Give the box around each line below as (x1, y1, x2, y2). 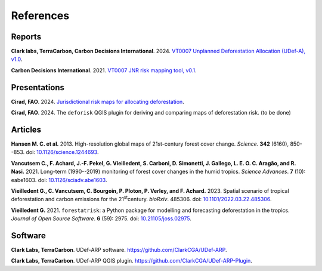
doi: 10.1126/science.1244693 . (26, 149, 99, 156)
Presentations (11, 82, 65, 93)
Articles (11, 124, 42, 134)
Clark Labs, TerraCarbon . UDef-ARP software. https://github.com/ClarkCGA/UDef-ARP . (11, 247, 227, 254)
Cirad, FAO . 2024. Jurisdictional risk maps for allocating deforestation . (11, 98, 184, 105)
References (11, 9, 70, 22)
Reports (11, 32, 42, 42)
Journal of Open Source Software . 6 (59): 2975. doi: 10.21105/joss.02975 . (11, 215, 192, 222)
